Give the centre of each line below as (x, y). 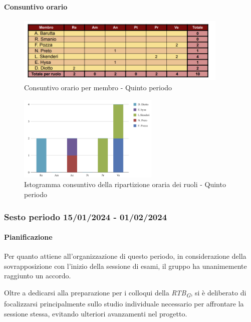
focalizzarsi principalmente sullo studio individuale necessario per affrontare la (124, 304)
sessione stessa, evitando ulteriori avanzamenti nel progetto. (96, 313)
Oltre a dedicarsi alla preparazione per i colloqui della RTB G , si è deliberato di (125, 293)
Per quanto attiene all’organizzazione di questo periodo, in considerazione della (125, 256)
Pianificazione (28, 237)
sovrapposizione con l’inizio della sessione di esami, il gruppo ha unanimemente (125, 266)
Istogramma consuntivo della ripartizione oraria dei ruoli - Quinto (125, 184)
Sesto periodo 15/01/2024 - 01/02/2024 (86, 216)
